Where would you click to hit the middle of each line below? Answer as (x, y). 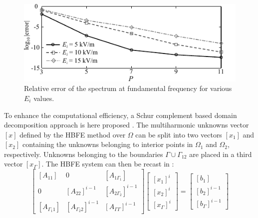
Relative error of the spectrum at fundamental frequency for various (128, 88)
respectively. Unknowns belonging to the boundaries (84, 154)
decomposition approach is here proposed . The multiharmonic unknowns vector (127, 125)
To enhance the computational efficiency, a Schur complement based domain (121, 115)
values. (44, 98)
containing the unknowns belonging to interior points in (108, 144)
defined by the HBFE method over (73, 134)
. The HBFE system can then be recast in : (108, 164)
